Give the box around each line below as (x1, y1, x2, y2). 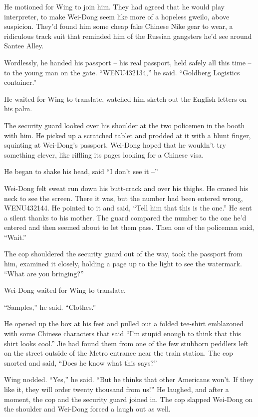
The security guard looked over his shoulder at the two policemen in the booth (4, 120, 245, 130)
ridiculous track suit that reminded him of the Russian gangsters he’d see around (4, 30, 252, 41)
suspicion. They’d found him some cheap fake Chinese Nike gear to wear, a (4, 21, 233, 31)
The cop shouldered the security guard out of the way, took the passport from (4, 248, 243, 259)
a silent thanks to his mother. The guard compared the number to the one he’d (4, 212, 247, 222)
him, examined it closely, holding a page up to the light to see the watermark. (4, 258, 242, 269)
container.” (4, 77, 36, 87)
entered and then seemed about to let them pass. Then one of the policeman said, (4, 222, 255, 232)
